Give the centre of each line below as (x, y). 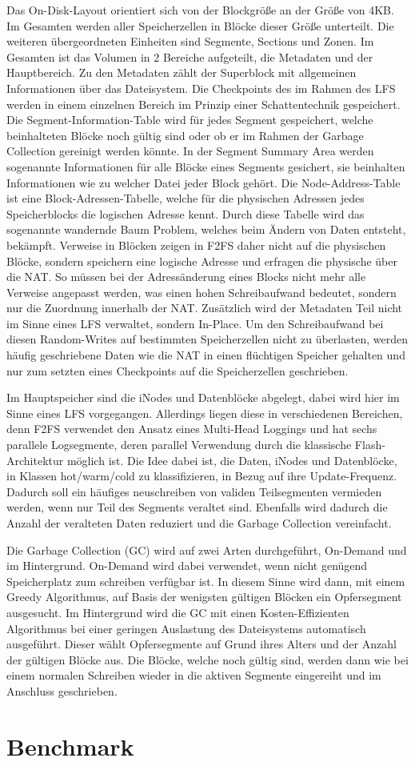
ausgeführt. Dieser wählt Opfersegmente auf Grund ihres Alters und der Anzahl (202, 644)
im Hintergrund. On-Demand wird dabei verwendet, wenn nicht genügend (187, 565)
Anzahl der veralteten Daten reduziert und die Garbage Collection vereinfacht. (199, 523)
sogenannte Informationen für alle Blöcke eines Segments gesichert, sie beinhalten (206, 166)
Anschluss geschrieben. (62, 690)
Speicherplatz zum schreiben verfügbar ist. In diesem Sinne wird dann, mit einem (206, 581)
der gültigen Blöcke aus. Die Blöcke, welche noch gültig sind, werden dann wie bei (207, 659)
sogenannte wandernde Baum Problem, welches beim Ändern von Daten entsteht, (206, 229)
